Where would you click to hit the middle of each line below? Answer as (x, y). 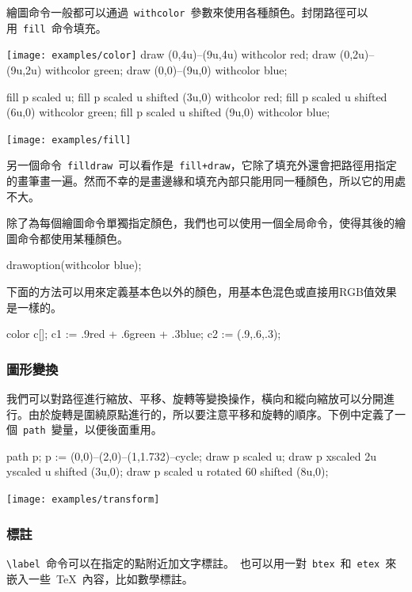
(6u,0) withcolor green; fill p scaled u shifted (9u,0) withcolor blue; (168, 112)
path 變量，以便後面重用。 (93, 429)
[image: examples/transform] (83, 500)
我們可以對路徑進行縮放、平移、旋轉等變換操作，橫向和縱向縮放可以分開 (195, 398)
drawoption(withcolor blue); (74, 265)
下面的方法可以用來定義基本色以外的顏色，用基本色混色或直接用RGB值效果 (202, 292)
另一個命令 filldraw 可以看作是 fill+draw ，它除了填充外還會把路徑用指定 (202, 165)
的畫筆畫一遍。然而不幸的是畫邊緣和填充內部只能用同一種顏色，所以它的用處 (206, 181)
